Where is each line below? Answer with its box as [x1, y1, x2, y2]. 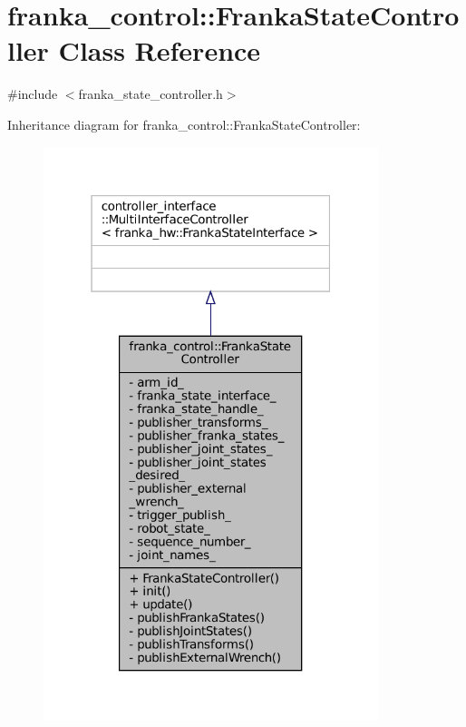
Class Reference [58, 32, 261, 69]
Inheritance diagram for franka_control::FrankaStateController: [7, 114, 361, 133]
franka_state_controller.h [78, 84, 223, 103]
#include [7, 84, 58, 103]
